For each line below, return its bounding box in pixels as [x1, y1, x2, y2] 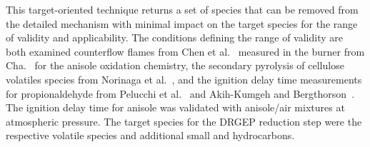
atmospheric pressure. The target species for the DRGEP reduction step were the [6, 113, 362, 128]
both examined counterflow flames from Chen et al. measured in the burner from [6, 44, 365, 59]
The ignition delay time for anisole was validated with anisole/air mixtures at [6, 100, 345, 115]
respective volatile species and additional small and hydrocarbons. [6, 128, 295, 143]
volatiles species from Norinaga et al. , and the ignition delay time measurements [6, 71, 362, 86]
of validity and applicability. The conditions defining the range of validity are [6, 30, 343, 45]
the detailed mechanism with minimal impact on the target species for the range [6, 16, 358, 31]
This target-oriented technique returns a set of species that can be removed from [6, 2, 359, 16]
